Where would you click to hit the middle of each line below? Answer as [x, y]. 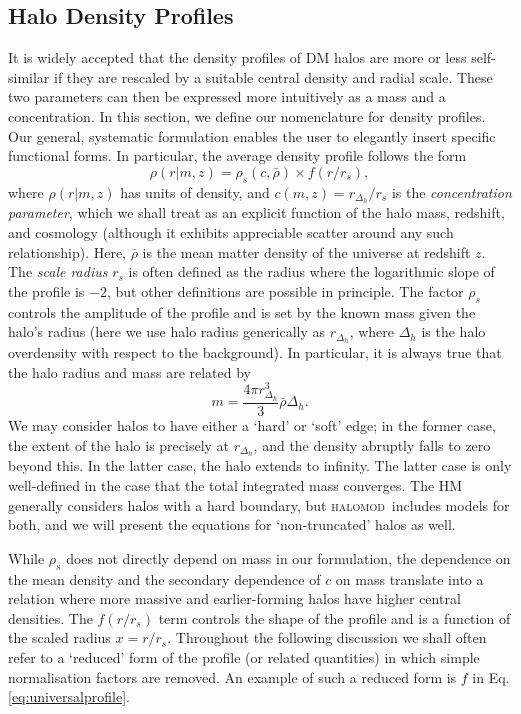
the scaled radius [59, 637]
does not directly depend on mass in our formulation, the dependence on [288, 557]
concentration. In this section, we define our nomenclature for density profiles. [247, 115]
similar [29, 76]
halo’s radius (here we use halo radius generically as [167, 331]
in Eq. [491, 676]
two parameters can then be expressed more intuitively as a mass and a [227, 96]
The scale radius [58, 271]
